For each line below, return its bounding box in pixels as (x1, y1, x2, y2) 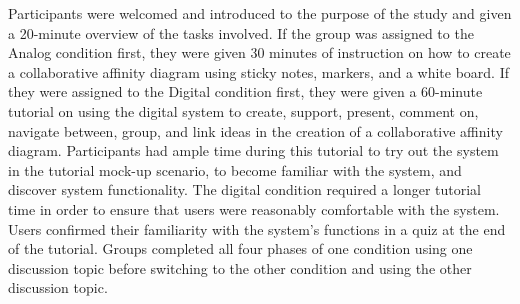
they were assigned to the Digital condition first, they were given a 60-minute (8, 81, 483, 102)
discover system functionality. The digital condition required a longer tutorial (8, 179, 481, 200)
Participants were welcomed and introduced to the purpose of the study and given (8, 3, 512, 23)
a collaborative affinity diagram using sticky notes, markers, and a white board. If (8, 61, 510, 82)
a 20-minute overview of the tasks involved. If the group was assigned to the (8, 22, 474, 43)
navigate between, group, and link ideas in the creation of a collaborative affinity (8, 120, 503, 141)
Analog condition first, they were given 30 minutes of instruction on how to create (8, 42, 511, 63)
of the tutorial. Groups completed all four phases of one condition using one (8, 238, 473, 259)
